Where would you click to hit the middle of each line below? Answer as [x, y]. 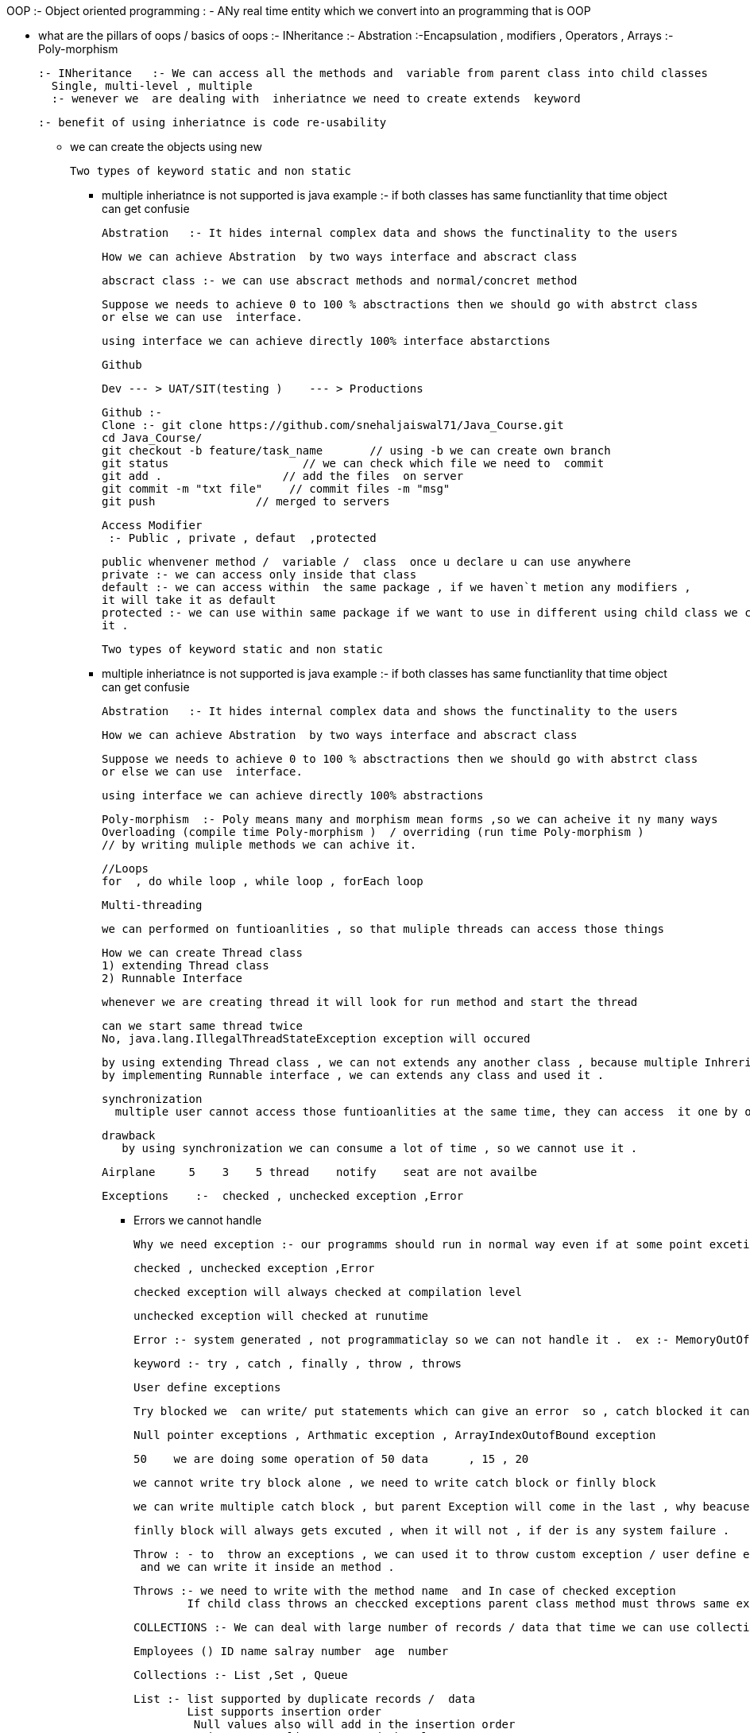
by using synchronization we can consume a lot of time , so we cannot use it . [380, 1148]
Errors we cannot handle [198, 1220]
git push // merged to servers [246, 501]
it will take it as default [189, 600]
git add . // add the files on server [283, 476]
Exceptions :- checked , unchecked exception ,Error [283, 1196]
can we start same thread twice [202, 1026]
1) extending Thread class [186, 965]
